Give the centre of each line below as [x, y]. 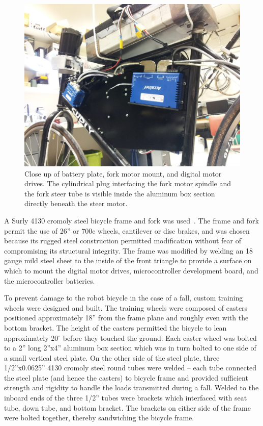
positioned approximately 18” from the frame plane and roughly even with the [126, 318]
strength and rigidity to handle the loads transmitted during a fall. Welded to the [131, 387]
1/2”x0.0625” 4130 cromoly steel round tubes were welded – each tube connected [130, 368]
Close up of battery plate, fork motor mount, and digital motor [123, 173]
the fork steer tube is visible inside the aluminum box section [120, 193]
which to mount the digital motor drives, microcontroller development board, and [131, 270]
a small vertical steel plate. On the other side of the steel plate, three [112, 357]
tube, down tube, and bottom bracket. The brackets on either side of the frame [127, 407]
